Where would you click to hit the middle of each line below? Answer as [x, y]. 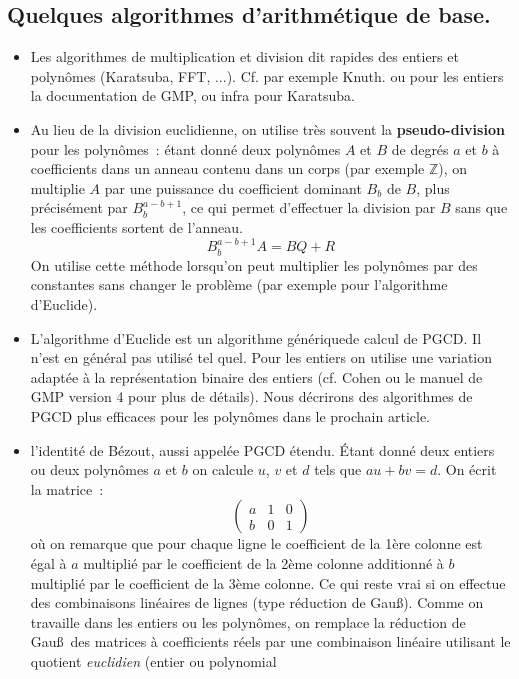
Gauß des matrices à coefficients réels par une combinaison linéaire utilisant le [270, 641]
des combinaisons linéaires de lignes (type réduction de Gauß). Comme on [257, 602]
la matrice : [67, 488]
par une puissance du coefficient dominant [233, 187]
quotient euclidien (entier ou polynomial [153, 660]
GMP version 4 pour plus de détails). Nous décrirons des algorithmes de [251, 396]
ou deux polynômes [89, 469]
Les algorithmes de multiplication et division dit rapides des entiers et [244, 56]
